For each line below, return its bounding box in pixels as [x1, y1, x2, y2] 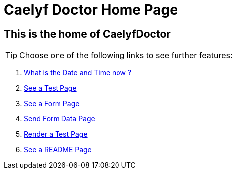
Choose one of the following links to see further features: [19, 50, 233, 60]
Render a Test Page [24, 130, 88, 139]
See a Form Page [24, 99, 80, 108]
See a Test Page [24, 84, 77, 93]
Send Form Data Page [24, 115, 95, 123]
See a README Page [24, 145, 92, 154]
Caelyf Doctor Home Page [4, 1, 178, 18]
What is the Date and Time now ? [24, 68, 132, 77]
